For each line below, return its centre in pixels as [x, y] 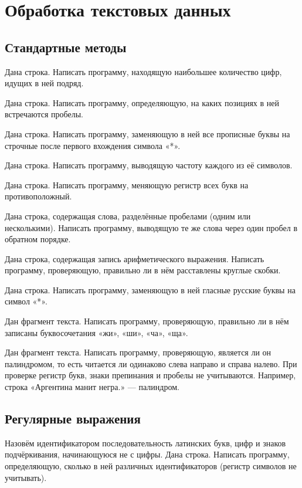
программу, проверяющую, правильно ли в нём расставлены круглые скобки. [143, 270]
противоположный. [38, 196]
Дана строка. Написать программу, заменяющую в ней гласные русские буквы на [150, 289]
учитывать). [26, 477]
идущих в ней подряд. [44, 83]
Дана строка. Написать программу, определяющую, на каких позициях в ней [142, 102]
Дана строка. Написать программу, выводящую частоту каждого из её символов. [149, 165]
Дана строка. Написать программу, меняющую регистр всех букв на [127, 184]
